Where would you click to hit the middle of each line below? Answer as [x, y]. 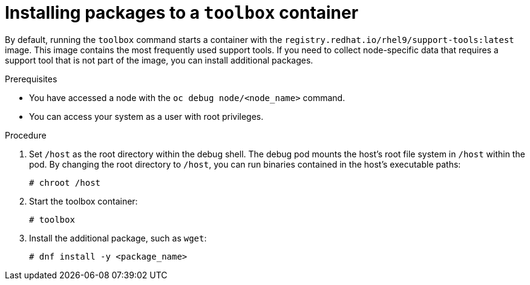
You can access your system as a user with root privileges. [146, 116]
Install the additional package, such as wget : [118, 238]
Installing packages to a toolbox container [182, 13]
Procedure [26, 135]
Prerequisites [31, 79]
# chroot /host [65, 182]
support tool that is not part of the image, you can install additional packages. [159, 60]
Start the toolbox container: [83, 201]
